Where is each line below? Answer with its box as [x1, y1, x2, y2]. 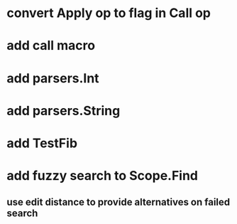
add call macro [6, 38, 96, 54]
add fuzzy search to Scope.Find [6, 168, 199, 184]
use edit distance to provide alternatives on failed [6, 196, 231, 208]
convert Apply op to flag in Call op [6, 5, 211, 21]
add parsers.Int [6, 70, 100, 86]
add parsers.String [6, 102, 121, 119]
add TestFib [6, 135, 78, 151]
